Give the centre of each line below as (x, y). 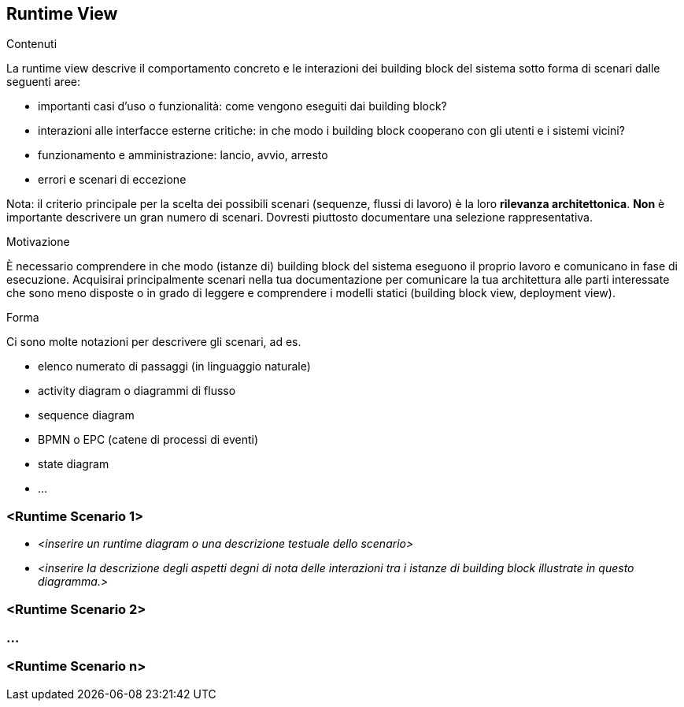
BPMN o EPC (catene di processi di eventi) (148, 440)
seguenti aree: (44, 82)
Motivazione (38, 242)
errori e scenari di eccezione (112, 180)
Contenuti (32, 44)
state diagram (74, 464)
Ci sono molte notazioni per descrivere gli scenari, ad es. (154, 342)
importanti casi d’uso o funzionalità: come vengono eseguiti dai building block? (242, 106)
